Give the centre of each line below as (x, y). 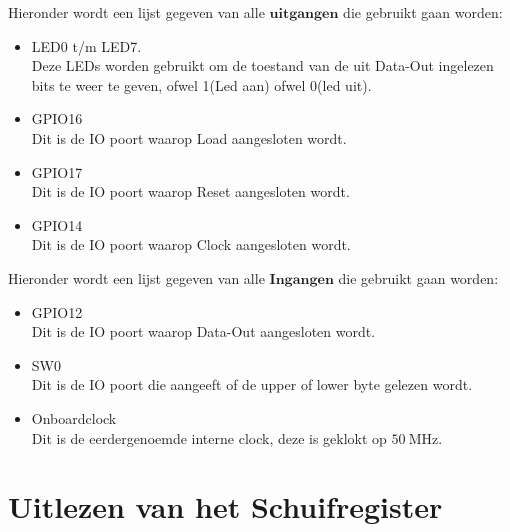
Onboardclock (74, 417)
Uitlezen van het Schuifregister (225, 506)
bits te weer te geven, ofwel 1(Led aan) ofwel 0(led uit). (201, 84)
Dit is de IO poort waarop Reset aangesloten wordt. (190, 191)
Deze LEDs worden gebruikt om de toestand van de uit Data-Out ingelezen (262, 65)
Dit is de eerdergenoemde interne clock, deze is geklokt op (209, 437)
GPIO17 (57, 171)
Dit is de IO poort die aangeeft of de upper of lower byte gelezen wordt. (252, 384)
